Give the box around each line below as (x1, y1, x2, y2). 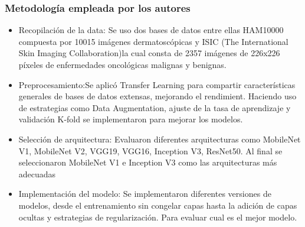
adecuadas (18, 167, 56, 180)
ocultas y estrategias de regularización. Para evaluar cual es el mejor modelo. (18, 210, 297, 223)
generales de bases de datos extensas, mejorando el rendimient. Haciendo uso (18, 90, 297, 102)
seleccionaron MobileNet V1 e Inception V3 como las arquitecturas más (18, 156, 277, 168)
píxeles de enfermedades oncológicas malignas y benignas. (18, 59, 227, 70)
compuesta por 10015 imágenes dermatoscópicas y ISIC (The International (18, 35, 288, 47)
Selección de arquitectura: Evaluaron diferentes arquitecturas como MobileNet (18, 132, 301, 145)
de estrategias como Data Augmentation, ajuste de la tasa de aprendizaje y (18, 101, 291, 113)
